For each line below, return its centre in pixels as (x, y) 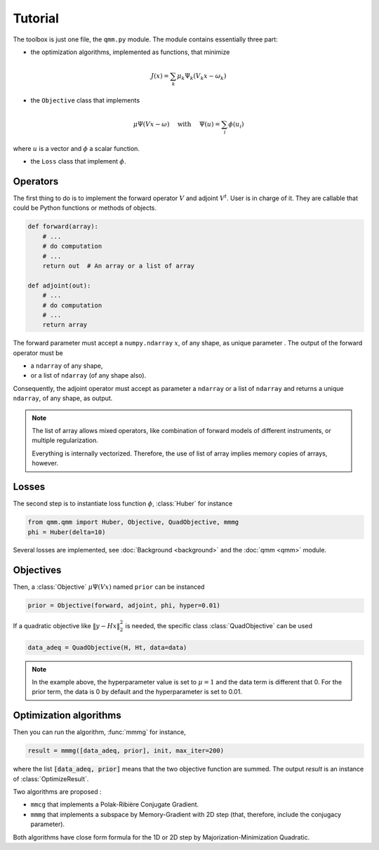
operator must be (38, 353)
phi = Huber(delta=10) (67, 532)
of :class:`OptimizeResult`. (51, 778)
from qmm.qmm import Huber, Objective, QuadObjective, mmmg (133, 522)
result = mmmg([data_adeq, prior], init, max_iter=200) (126, 751)
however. (45, 463)
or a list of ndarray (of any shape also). (88, 376)
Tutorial (36, 18)
